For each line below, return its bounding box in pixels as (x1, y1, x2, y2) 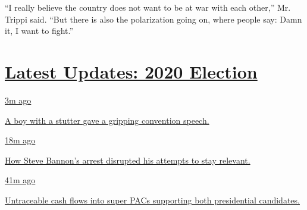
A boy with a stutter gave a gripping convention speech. (5, 114, 209, 126)
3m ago (5, 93, 32, 106)
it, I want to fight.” (5, 24, 74, 37)
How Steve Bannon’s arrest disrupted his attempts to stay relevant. (5, 153, 250, 166)
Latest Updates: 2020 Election (5, 59, 258, 83)
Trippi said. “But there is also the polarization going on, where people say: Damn (5, 12, 302, 25)
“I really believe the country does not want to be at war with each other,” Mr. (5, 1, 291, 13)
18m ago (5, 134, 36, 146)
